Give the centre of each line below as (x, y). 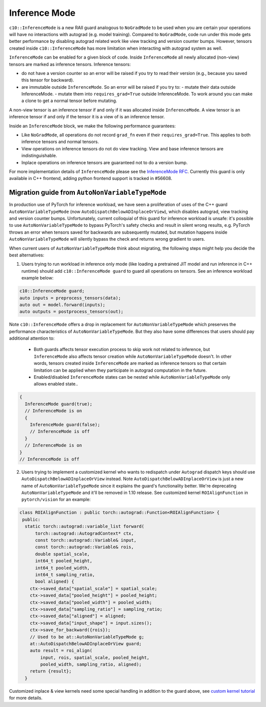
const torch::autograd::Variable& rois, (84, 547)
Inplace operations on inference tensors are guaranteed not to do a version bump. (105, 162)
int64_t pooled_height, (64, 561)
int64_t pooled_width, (63, 568)
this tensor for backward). (48, 80)
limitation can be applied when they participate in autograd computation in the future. (120, 370)
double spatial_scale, (63, 554)
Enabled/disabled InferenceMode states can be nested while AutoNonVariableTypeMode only (132, 377)
